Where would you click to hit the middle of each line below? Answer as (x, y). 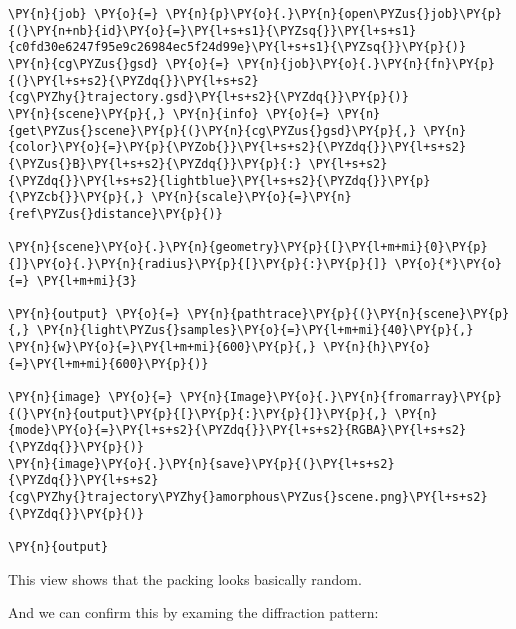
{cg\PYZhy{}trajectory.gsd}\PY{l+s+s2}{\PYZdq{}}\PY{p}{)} (208, 97)
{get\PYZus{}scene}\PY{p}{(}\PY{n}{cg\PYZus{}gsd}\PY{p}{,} (212, 130)
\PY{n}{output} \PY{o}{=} (94, 313)
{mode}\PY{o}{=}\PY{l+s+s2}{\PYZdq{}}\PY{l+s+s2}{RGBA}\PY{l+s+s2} (237, 430)
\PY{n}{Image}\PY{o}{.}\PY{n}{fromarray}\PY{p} (340, 397)
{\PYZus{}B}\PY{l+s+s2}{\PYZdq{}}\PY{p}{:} (155, 163)
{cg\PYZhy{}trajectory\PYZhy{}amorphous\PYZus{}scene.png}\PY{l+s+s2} (248, 497)
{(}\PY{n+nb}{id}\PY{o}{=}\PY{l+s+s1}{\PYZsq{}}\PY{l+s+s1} (212, 30)
